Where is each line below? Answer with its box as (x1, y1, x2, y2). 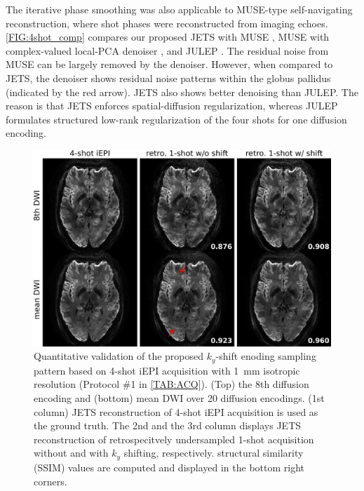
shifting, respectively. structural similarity (123, 445, 304, 460)
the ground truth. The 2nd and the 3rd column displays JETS (34, 418, 302, 433)
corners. (34, 473, 67, 488)
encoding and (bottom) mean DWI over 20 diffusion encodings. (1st (34, 391, 325, 405)
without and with (34, 445, 109, 460)
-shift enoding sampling (215, 349, 316, 363)
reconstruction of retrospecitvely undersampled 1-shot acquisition (34, 431, 314, 446)
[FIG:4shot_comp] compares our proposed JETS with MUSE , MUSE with (6, 29, 330, 44)
